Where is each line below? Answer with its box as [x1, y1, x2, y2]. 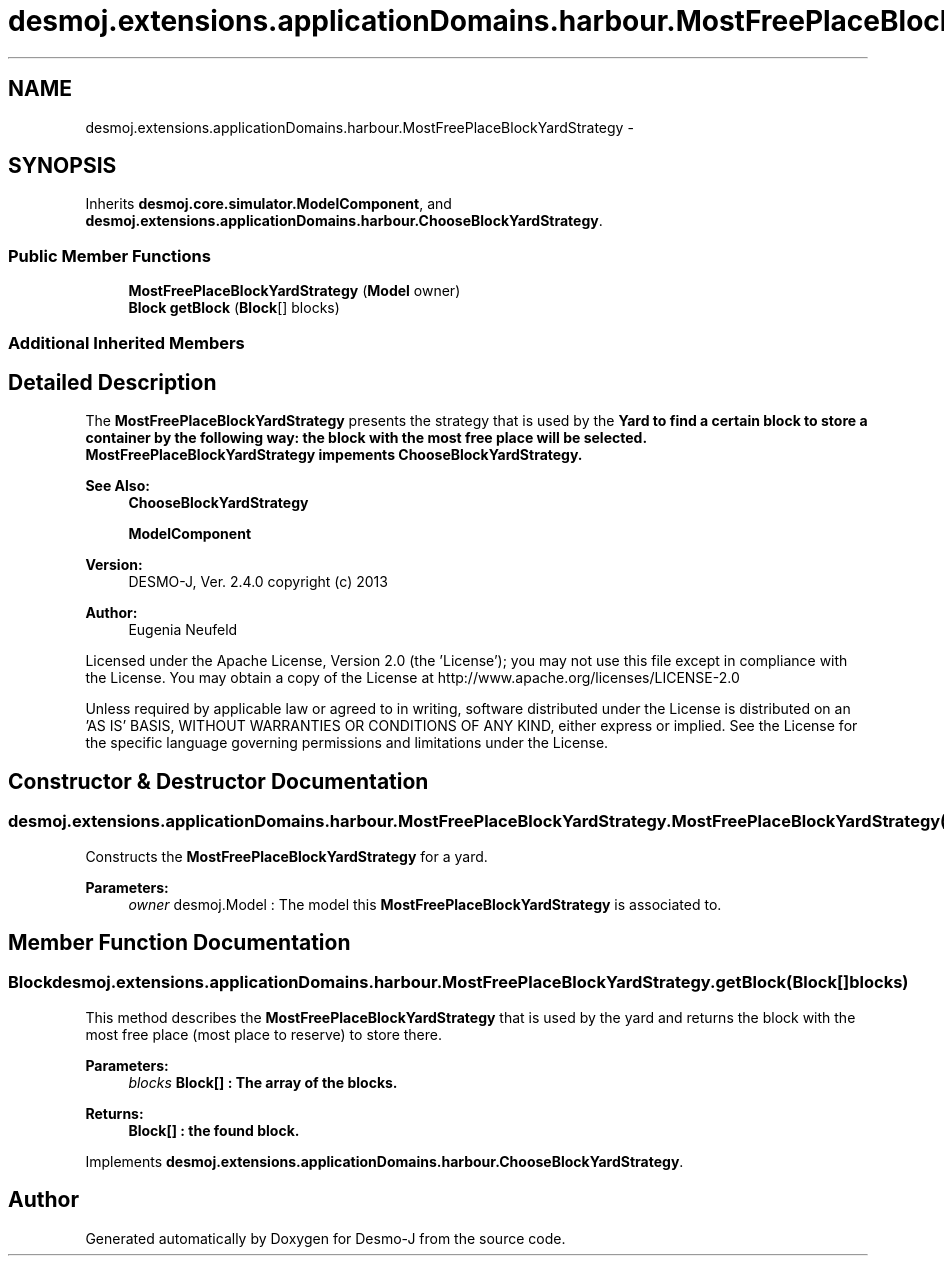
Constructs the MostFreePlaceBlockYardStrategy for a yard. [85, 847, 488, 865]
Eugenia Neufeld [128, 621, 238, 639]
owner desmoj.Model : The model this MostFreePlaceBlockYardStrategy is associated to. [128, 895, 722, 913]
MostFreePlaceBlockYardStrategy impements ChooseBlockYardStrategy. [85, 446, 583, 464]
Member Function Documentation [8, 930, 351, 956]
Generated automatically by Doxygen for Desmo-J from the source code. [85, 1229, 566, 1247]
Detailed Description [8, 369, 217, 395]
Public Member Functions [8, 245, 211, 266]
